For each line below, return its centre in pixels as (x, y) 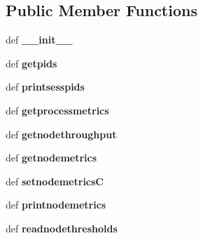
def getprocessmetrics (57, 110)
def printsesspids (45, 87)
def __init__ (39, 40)
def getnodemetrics (51, 158)
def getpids (31, 63)
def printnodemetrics (56, 205)
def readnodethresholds (62, 228)
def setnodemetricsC (55, 181)
